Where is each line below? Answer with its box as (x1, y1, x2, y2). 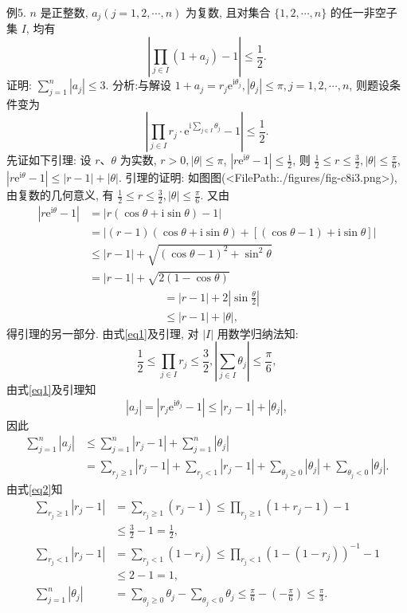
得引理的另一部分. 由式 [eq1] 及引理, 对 (6, 324, 199, 341)
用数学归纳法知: (217, 324, 299, 341)
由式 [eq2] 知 (6, 480, 63, 497)
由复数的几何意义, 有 (6, 187, 114, 203)
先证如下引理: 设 (6, 151, 92, 168)
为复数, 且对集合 (185, 4, 271, 20)
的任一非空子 (330, 4, 397, 20)
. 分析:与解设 (105, 77, 172, 93)
